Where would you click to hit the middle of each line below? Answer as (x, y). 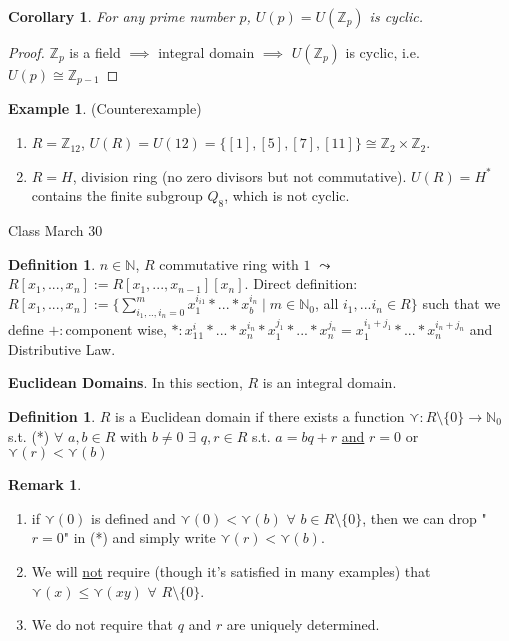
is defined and (133, 517)
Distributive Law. (62, 348)
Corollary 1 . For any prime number (121, 16)
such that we (461, 303)
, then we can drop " (424, 517)
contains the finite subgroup (117, 195)
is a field (95, 52)
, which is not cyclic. (287, 195)
